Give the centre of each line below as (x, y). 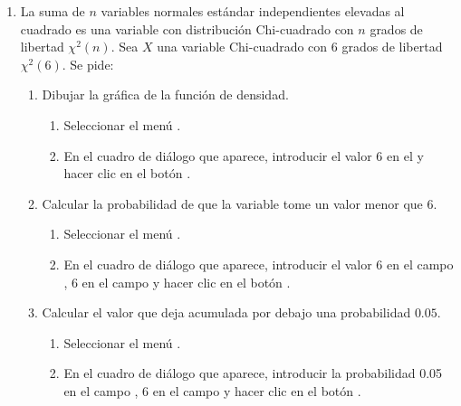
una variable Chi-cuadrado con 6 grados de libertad (300, 47)
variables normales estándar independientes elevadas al (253, 11)
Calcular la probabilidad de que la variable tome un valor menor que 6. (240, 203)
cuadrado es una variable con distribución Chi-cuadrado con (187, 28)
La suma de (53, 11)
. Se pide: (88, 64)
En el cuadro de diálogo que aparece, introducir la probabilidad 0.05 (253, 373)
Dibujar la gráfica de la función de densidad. (165, 94)
